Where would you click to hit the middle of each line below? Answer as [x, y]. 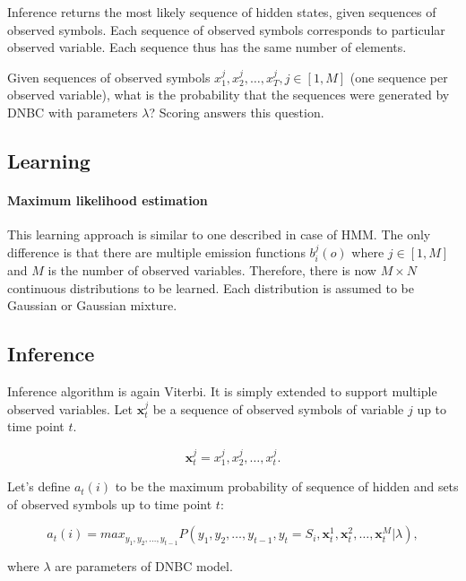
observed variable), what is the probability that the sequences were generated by [229, 95]
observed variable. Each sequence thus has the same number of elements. [207, 47]
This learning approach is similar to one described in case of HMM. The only [219, 234]
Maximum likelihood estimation [108, 199]
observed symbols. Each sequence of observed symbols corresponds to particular [226, 29]
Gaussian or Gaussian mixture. [92, 305]
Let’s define [39, 486]
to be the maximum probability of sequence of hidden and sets [287, 486]
